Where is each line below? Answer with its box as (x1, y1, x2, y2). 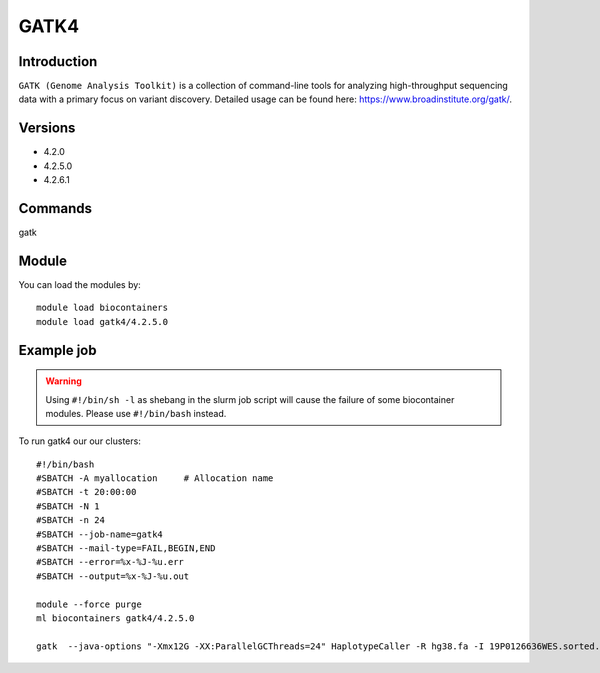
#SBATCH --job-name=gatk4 (36, 528, 164, 540)
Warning (45, 375, 82, 387)
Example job (18, 341, 97, 359)
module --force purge (36, 598, 142, 610)
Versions (18, 120, 76, 137)
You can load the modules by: (18, 278, 142, 290)
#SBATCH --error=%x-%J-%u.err (36, 556, 185, 568)
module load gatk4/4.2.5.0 (36, 316, 169, 327)
